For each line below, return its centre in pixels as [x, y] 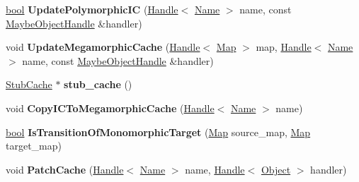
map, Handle [284, 47]
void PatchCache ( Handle [65, 169]
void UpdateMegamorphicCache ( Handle [103, 47]
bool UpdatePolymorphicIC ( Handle [92, 9]
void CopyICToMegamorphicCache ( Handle [110, 108]
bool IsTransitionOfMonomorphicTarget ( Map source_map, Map [158, 132]
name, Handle [215, 169]
